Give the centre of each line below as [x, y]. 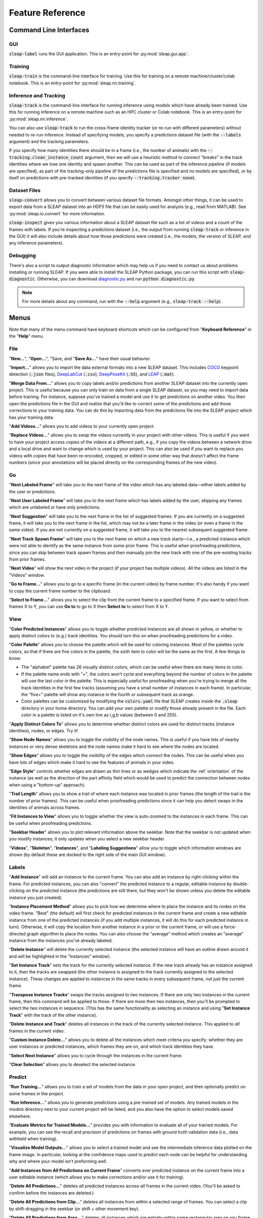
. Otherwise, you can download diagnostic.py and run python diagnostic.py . [115, 279]
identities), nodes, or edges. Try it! [43, 730]
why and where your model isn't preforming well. [58, 1161]
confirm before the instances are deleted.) [51, 1193]
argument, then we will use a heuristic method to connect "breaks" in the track [164, 157]
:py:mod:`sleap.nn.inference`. [38, 119]
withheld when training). [33, 1139]
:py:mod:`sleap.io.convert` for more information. [57, 213]
